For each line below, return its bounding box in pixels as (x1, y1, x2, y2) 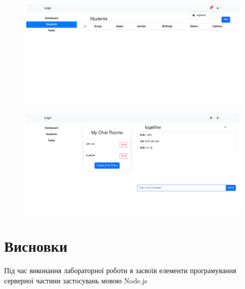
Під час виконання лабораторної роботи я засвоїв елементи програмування (4, 265, 236, 276)
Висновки (4, 235, 68, 256)
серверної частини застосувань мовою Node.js (4, 275, 148, 285)
